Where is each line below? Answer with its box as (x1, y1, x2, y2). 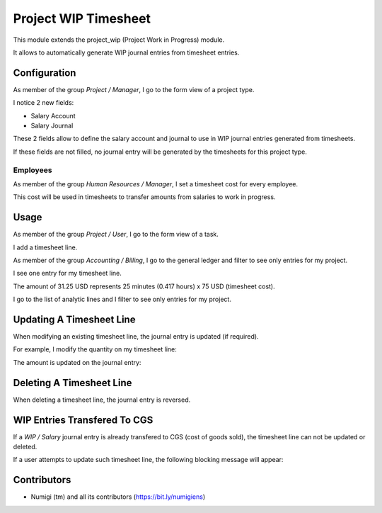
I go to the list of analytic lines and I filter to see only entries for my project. (13, 295, 231, 304)
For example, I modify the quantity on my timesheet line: (13, 345, 177, 354)
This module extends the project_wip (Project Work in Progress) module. (13, 35, 225, 44)
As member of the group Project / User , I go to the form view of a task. (13, 230, 219, 239)
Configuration (13, 67, 76, 79)
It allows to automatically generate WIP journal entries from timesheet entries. (13, 48, 240, 57)
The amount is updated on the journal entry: (13, 358, 141, 366)
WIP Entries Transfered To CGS (13, 414, 154, 426)
